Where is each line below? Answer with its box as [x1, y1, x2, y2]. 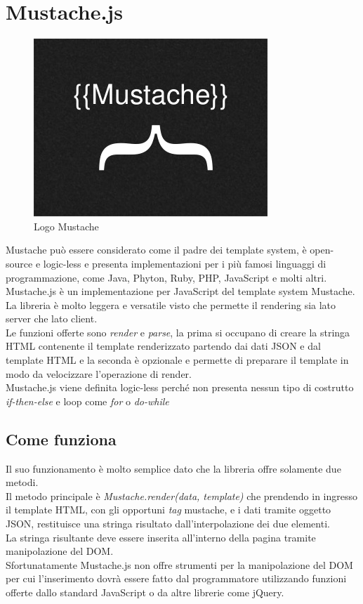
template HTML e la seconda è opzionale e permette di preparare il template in [6, 353, 349, 367]
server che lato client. [6, 311, 98, 326]
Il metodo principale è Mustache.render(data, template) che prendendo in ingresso [6, 488, 358, 503]
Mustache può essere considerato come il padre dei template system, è [6, 242, 307, 257]
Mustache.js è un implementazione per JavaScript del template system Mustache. [6, 284, 355, 298]
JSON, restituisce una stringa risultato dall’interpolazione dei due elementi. [6, 516, 330, 531]
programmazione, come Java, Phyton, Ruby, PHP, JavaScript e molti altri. [6, 270, 327, 284]
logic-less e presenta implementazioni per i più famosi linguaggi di [43, 256, 326, 270]
